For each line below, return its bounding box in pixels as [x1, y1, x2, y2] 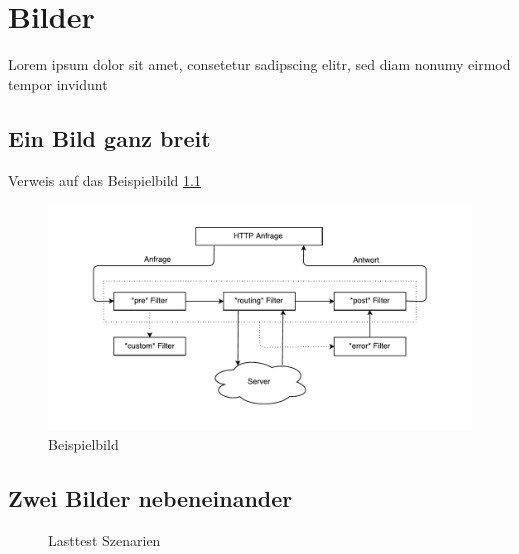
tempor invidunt [8, 73, 108, 94]
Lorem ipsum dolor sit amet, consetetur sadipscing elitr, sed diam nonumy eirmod [8, 54, 511, 75]
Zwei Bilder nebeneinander [8, 482, 293, 513]
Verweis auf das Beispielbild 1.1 [8, 169, 201, 190]
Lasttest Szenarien [48, 529, 161, 550]
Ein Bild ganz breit [8, 122, 211, 153]
